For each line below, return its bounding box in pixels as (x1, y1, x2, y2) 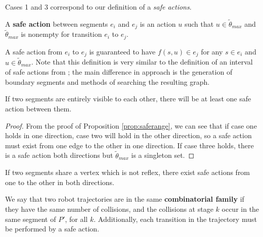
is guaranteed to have (89, 46, 156, 56)
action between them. (5, 103, 72, 113)
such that (184, 18, 214, 29)
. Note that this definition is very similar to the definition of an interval (31, 56, 253, 67)
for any (201, 46, 223, 56)
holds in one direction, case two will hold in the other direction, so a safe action (5, 130, 252, 141)
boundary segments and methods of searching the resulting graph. (5, 76, 210, 87)
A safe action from (5, 46, 63, 56)
